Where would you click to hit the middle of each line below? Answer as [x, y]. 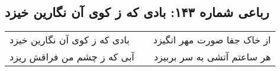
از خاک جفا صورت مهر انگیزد [212, 40]
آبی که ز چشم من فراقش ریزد [72, 57]
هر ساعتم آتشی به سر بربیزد [212, 57]
